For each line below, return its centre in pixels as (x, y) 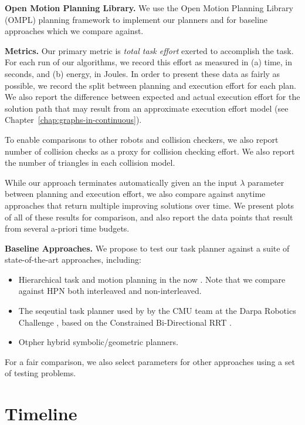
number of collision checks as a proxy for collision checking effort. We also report (150, 151)
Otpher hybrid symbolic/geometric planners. (98, 342)
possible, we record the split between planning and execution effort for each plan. (150, 85)
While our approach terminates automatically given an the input (121, 182)
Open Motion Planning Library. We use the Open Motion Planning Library (149, 8)
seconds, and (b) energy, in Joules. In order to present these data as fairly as (143, 73)
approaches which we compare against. (74, 31)
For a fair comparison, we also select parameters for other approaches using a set (150, 361)
